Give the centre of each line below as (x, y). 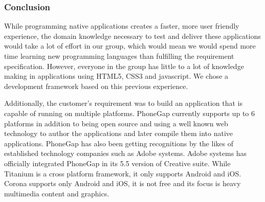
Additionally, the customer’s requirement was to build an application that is (123, 103)
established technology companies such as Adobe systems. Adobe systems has (126, 153)
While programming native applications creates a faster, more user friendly (122, 26)
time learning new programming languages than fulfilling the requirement (119, 56)
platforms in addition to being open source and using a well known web (116, 123)
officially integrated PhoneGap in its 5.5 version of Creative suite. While (117, 163)
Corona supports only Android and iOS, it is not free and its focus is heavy (123, 183)
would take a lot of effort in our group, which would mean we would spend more (130, 46)
